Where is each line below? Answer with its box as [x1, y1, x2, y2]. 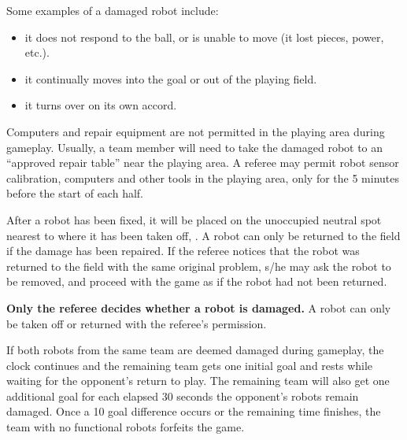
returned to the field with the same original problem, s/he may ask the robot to [6, 257, 391, 274]
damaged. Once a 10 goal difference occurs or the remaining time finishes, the [6, 403, 381, 420]
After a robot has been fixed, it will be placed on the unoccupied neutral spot [6, 211, 382, 227]
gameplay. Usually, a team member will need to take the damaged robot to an [6, 139, 383, 155]
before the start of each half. [6, 185, 143, 202]
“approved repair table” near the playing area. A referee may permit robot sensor [6, 154, 399, 171]
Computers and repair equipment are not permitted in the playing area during [6, 123, 385, 139]
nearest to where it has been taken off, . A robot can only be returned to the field [6, 227, 401, 243]
